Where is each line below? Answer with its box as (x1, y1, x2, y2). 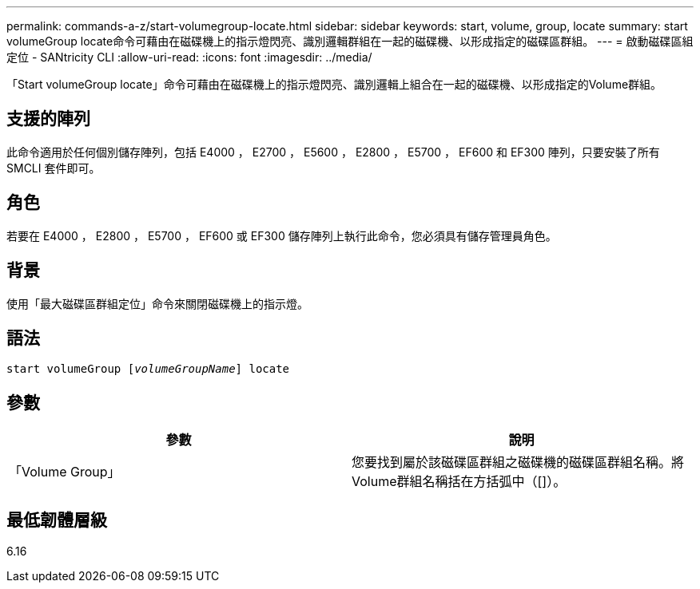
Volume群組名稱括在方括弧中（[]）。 (352, 473, 567, 490)
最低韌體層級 (6, 509, 107, 530)
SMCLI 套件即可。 (6, 160, 101, 175)
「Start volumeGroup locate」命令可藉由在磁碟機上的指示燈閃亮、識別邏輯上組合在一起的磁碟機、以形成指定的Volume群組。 (6, 77, 662, 91)
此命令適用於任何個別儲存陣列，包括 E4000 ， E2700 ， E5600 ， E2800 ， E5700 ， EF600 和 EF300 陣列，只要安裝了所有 (6, 144, 660, 159)
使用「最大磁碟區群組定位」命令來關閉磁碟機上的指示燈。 (6, 296, 308, 310)
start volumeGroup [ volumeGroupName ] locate (6, 362, 290, 376)
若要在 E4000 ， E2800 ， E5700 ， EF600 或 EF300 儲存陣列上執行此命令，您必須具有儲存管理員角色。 (6, 228, 557, 243)
